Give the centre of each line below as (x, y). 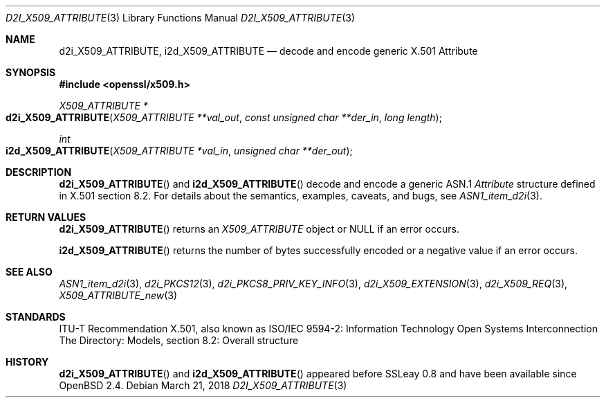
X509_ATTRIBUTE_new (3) (118, 295)
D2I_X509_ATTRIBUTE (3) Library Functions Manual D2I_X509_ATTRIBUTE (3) (181, 18)
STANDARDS (36, 317)
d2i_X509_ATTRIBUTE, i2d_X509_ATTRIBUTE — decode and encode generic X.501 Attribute (268, 51)
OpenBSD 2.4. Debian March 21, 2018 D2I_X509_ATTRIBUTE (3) (203, 385)
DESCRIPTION (39, 172)
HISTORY (27, 362)
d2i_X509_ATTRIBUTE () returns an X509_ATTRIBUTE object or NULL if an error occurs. (259, 229)
